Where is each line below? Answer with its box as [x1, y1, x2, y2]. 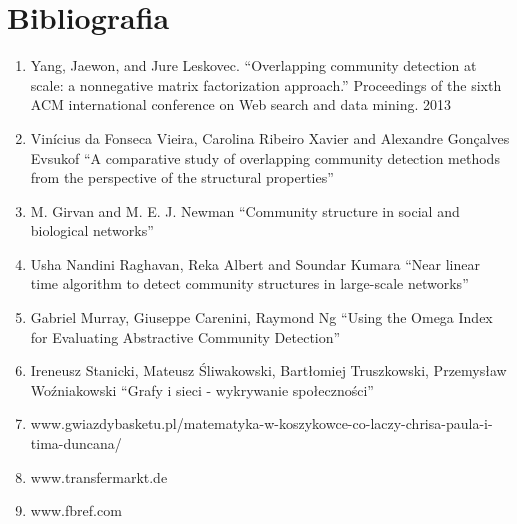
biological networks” [30, 220, 154, 241]
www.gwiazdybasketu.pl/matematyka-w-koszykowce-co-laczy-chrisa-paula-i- [30, 413, 493, 434]
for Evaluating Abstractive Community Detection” [30, 326, 341, 347]
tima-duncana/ [30, 433, 122, 454]
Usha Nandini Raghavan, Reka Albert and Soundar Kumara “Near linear [30, 253, 480, 274]
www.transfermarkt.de [30, 466, 168, 487]
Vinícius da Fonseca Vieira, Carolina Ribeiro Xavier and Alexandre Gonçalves [30, 127, 510, 148]
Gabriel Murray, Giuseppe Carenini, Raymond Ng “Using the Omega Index [30, 307, 493, 328]
